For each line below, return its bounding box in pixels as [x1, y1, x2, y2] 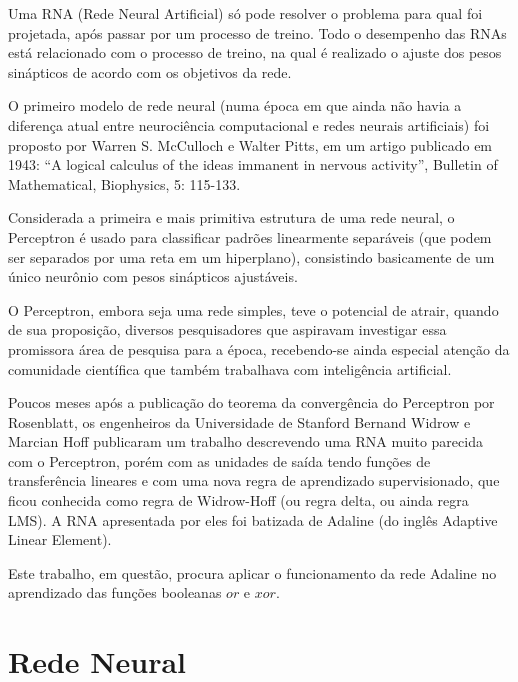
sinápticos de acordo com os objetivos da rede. [8, 61, 292, 82]
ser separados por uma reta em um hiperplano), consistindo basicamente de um [8, 246, 495, 267]
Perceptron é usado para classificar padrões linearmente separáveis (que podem [8, 226, 492, 247]
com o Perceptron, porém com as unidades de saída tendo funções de [8, 450, 431, 471]
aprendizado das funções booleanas [8, 582, 222, 603]
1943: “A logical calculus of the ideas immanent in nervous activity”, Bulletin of [8, 154, 498, 175]
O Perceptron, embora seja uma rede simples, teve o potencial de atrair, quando [8, 299, 499, 320]
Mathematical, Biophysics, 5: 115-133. [8, 173, 241, 194]
